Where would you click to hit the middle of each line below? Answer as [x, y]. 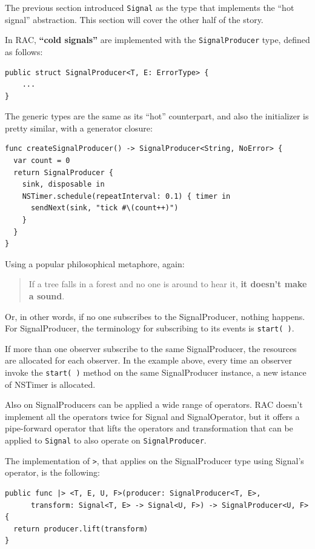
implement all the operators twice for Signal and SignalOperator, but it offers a [152, 416]
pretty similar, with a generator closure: [79, 128]
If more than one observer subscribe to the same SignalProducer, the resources [151, 348]
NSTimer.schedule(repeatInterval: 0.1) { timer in [126, 196]
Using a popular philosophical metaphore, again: [95, 263]
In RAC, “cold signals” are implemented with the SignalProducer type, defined [157, 40]
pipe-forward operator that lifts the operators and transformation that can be [149, 428]
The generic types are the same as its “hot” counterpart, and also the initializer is [157, 116]
